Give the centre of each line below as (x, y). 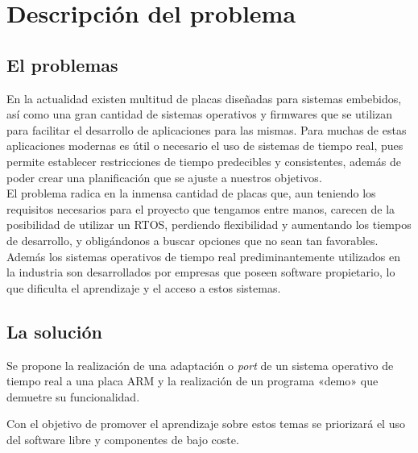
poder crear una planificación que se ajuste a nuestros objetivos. (164, 177)
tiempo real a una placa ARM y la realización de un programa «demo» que (192, 381)
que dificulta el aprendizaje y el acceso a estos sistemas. (144, 287)
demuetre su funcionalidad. (73, 396)
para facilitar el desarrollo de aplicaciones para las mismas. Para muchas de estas (207, 129)
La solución (54, 331)
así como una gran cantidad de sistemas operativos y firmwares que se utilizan (199, 114)
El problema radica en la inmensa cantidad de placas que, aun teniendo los (191, 193)
